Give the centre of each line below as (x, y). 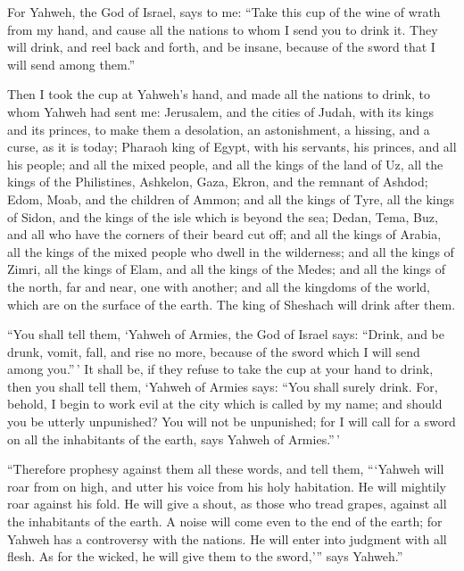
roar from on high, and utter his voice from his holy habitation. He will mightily (227, 486)
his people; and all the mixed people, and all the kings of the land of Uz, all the (225, 164)
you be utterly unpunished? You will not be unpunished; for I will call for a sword (232, 422)
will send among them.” (71, 64)
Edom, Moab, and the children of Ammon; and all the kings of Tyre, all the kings (231, 199)
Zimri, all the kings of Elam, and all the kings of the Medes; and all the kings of (226, 269)
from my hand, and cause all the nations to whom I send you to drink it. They (223, 29)
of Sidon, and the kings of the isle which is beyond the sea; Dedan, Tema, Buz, (223, 216)
